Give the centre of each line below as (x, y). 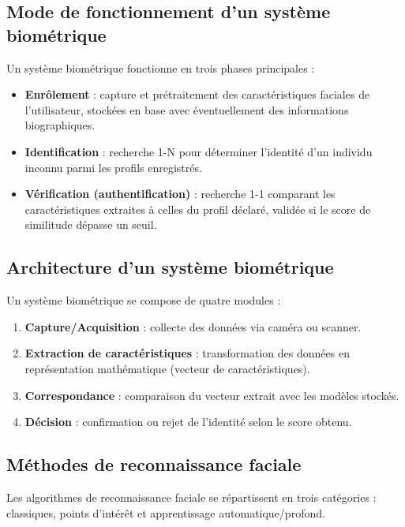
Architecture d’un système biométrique (170, 267)
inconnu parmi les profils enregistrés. (113, 167)
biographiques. (60, 125)
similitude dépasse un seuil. (91, 224)
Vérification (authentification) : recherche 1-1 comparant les (180, 194)
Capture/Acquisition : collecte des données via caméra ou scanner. (193, 326)
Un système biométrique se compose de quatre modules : (144, 300)
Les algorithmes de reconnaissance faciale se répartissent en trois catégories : (191, 497)
